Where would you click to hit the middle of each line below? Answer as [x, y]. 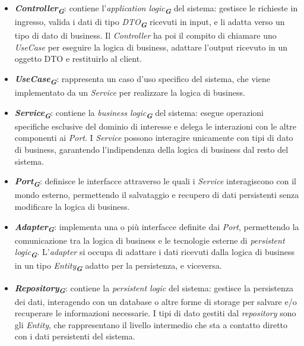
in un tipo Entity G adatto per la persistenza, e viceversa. [118, 267]
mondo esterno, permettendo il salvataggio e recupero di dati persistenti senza [157, 195]
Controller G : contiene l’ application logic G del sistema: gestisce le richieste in [156, 9]
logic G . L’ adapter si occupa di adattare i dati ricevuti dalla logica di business [154, 253]
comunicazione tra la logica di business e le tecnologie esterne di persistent [150, 240]
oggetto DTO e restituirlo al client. [78, 59]
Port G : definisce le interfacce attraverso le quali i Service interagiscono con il [155, 182]
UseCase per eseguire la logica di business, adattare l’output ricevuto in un [151, 47]
